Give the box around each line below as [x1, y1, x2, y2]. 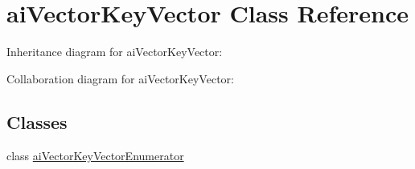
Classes [6, 109, 68, 134]
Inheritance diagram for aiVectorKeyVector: [6, 43, 223, 60]
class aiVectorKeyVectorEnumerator [6, 147, 184, 163]
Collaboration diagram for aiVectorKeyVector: [6, 70, 234, 87]
